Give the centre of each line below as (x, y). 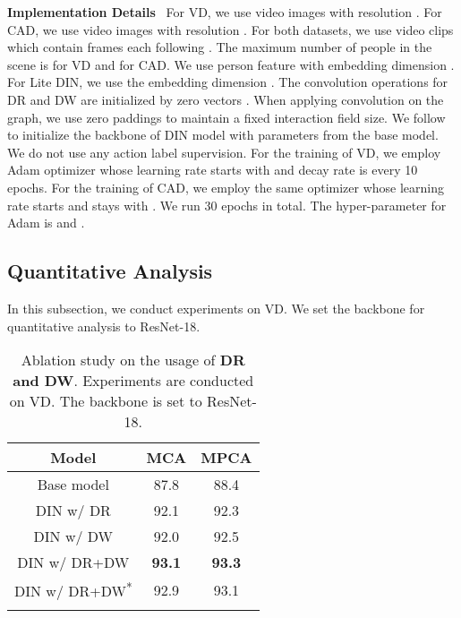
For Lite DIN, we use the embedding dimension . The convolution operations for (228, 82)
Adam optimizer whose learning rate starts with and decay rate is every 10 (213, 170)
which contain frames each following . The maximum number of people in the (220, 47)
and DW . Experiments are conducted (133, 381)
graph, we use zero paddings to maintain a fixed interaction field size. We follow (226, 117)
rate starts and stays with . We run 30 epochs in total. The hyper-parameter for (227, 205)
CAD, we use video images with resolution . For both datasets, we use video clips (230, 29)
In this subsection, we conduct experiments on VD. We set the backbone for (216, 308)
